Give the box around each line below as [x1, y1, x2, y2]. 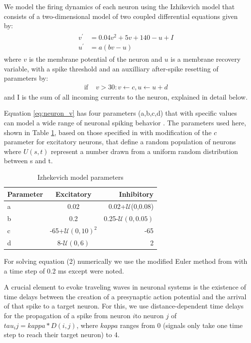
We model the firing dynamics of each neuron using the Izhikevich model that [4, 1, 235, 11]
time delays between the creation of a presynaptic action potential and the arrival [4, 291, 247, 301]
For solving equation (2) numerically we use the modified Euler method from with [4, 256, 248, 266]
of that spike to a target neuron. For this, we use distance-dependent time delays [4, 301, 244, 311]
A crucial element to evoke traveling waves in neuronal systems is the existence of [4, 282, 246, 292]
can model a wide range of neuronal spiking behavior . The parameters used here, [4, 118, 246, 128]
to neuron [135, 310, 164, 321]
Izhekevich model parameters [37, 172, 124, 182]
